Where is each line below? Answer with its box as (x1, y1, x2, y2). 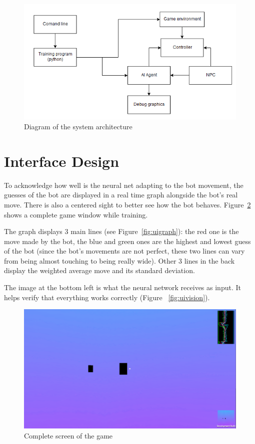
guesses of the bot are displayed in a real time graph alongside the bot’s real (4, 189, 238, 200)
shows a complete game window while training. (4, 209, 148, 219)
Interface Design (4, 150, 119, 171)
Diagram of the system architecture (24, 121, 132, 132)
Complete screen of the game (24, 430, 113, 440)
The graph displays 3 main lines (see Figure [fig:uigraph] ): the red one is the (4, 226, 239, 237)
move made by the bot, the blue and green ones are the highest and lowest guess (4, 236, 251, 246)
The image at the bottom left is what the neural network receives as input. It (4, 282, 241, 293)
